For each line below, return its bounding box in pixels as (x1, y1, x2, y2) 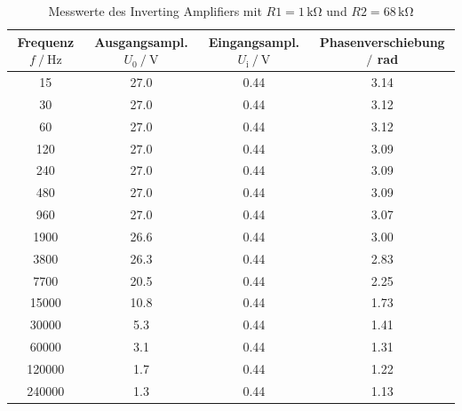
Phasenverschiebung (319, 32, 445, 51)
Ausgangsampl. (94, 32, 188, 51)
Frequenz (17, 32, 75, 51)
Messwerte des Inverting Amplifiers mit (48, 2, 262, 20)
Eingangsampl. (208, 32, 300, 51)
